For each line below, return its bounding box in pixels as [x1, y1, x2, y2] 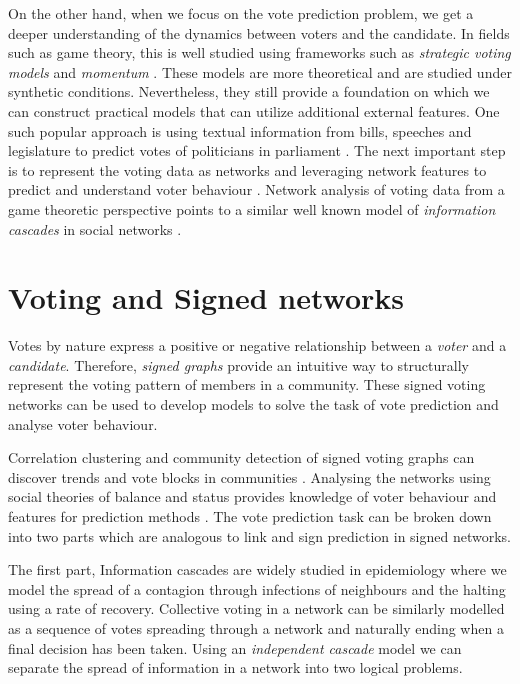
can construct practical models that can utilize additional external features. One [8, 100, 500, 121]
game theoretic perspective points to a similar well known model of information [8, 198, 496, 219]
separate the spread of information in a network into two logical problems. [8, 657, 463, 678]
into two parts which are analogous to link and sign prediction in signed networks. [8, 525, 512, 546]
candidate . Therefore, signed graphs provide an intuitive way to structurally [8, 354, 469, 375]
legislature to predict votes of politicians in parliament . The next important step [8, 140, 506, 161]
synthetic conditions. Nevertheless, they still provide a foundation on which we [8, 81, 490, 102]
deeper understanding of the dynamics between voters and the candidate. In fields [8, 22, 510, 43]
